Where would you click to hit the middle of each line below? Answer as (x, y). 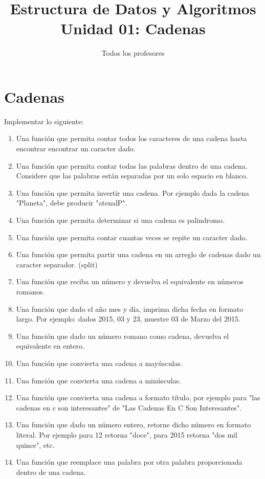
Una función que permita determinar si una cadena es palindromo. (120, 220)
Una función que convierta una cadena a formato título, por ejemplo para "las (138, 397)
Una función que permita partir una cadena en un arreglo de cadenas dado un (138, 254)
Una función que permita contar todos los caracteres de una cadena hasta (131, 138)
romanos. (30, 291)
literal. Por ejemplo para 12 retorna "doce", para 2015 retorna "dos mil (127, 434)
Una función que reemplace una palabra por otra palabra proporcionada (129, 462)
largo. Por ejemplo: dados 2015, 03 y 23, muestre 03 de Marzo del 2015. (128, 319)
